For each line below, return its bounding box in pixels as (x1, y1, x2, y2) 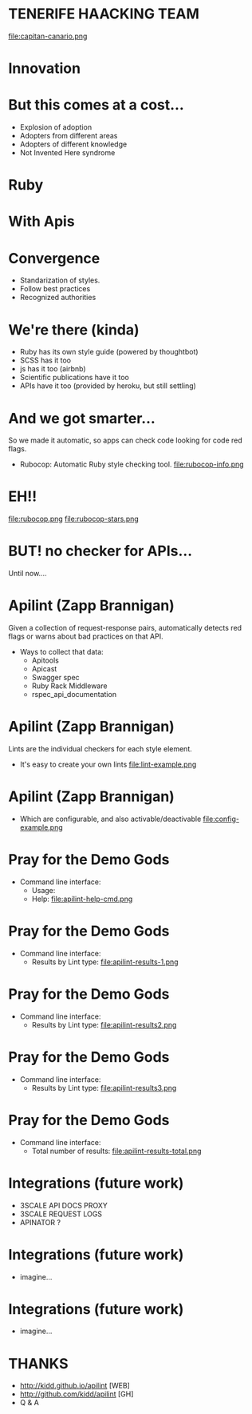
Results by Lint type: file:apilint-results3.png (31, 1083, 177, 1092)
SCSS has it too (19, 355, 72, 365)
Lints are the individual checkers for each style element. (8, 744, 193, 753)
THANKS (8, 1354, 69, 1372)
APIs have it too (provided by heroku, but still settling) (19, 381, 197, 391)
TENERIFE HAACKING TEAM (8, 5, 199, 23)
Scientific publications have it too (19, 373, 130, 383)
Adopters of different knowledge (19, 139, 128, 149)
